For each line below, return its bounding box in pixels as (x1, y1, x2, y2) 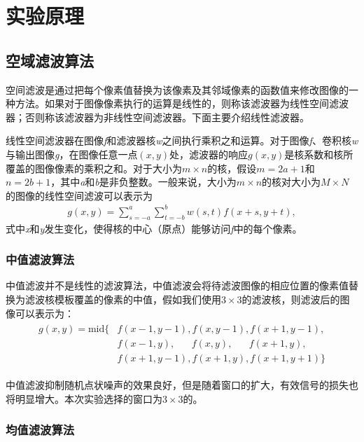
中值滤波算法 (6, 251, 75, 268)
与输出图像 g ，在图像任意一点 (6, 146, 138, 161)
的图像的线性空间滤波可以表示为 (6, 188, 153, 202)
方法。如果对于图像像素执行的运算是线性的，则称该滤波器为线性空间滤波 (15, 96, 349, 111)
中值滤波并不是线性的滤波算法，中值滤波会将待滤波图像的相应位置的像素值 (6, 278, 349, 293)
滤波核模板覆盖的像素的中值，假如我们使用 (24, 292, 221, 307)
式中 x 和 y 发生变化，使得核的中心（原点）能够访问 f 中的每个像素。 (6, 221, 302, 235)
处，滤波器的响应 (169, 146, 248, 161)
